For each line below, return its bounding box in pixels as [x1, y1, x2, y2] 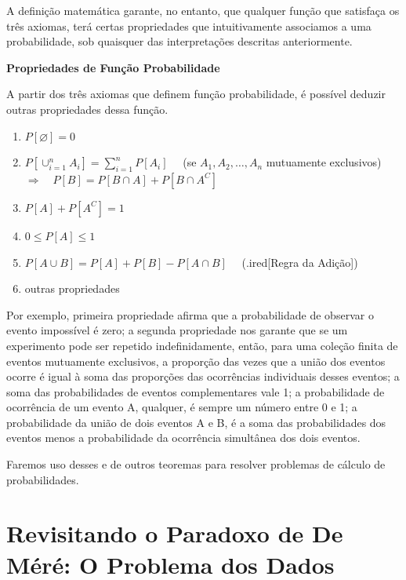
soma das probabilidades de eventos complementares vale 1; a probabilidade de [6, 383, 385, 399]
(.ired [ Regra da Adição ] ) [241, 254, 358, 270]
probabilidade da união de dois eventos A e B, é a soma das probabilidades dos [6, 414, 386, 430]
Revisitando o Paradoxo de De [6, 517, 343, 549]
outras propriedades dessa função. [6, 100, 169, 117]
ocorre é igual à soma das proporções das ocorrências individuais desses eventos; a [6, 368, 400, 385]
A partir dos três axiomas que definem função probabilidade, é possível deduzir [6, 86, 386, 102]
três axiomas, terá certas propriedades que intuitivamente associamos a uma [6, 17, 372, 34]
